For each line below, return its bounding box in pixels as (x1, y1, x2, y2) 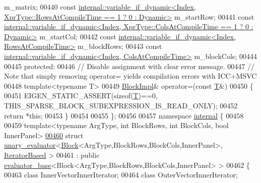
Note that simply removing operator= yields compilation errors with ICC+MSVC (4, 71, 257, 81)
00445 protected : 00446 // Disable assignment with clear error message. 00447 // (4, 60, 254, 71)
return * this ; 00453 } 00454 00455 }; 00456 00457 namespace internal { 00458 (4, 110, 244, 120)
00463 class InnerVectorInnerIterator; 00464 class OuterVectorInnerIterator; (4, 169, 238, 180)
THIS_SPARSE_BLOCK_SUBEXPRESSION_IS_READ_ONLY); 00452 (4, 100, 238, 110)
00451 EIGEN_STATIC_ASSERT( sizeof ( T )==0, (4, 90, 158, 101)
